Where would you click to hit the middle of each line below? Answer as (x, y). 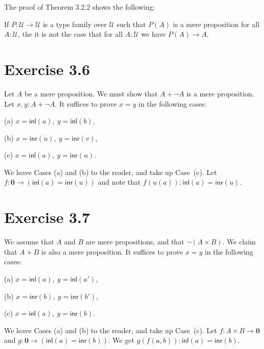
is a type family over (75, 24)
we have (153, 34)
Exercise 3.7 (47, 217)
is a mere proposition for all (216, 24)
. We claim (239, 242)
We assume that (29, 242)
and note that (119, 182)
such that (131, 24)
